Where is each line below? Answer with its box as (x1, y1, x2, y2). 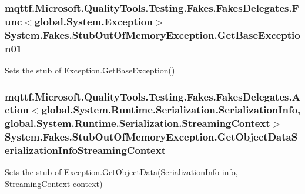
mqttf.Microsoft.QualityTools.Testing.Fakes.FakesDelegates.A (5, 89, 300, 103)
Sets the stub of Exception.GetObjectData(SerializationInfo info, (5, 166, 238, 178)
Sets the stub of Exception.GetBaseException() (5, 63, 175, 76)
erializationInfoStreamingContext (5, 143, 166, 158)
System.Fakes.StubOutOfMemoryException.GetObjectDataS (5, 129, 298, 144)
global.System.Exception (34, 14, 153, 28)
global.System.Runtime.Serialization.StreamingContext (5, 116, 270, 131)
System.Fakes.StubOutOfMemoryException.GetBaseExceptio (5, 27, 300, 42)
